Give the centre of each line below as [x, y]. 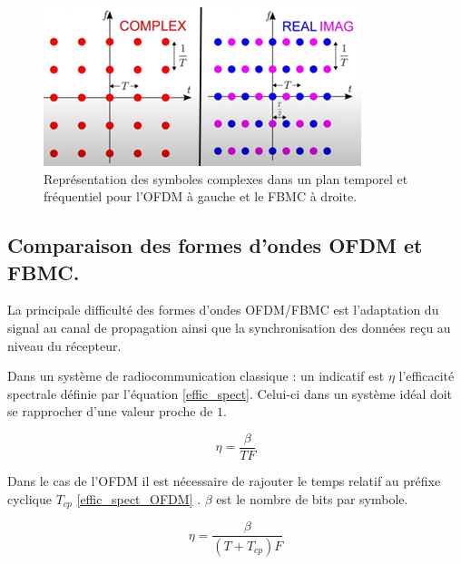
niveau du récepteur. [64, 345]
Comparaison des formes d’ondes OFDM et [215, 245]
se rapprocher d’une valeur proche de [110, 411]
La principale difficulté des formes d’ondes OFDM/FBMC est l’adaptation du [223, 310]
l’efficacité [427, 376]
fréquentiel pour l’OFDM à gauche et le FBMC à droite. [201, 196]
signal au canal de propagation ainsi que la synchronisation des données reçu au [229, 327]
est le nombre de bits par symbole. [312, 498]
